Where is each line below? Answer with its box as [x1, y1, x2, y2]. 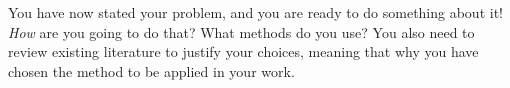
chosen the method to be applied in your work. [8, 60, 295, 81]
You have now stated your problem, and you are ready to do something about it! [8, 2, 503, 22]
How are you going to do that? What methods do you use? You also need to [8, 21, 475, 42]
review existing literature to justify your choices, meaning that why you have [8, 41, 479, 62]
